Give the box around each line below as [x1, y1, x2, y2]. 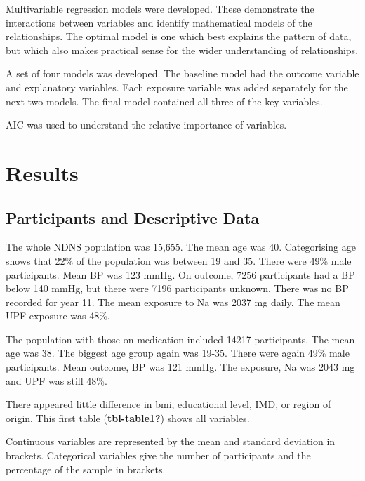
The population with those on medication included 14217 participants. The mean [6, 331, 355, 346]
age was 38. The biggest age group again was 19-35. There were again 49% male [6, 345, 350, 360]
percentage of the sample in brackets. [6, 461, 166, 476]
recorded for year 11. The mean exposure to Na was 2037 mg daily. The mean [6, 294, 340, 309]
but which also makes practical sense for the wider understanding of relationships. [6, 42, 359, 57]
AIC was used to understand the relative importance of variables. [6, 117, 287, 132]
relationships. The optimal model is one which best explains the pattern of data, [6, 29, 352, 44]
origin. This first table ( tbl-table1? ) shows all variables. [6, 410, 250, 425]
